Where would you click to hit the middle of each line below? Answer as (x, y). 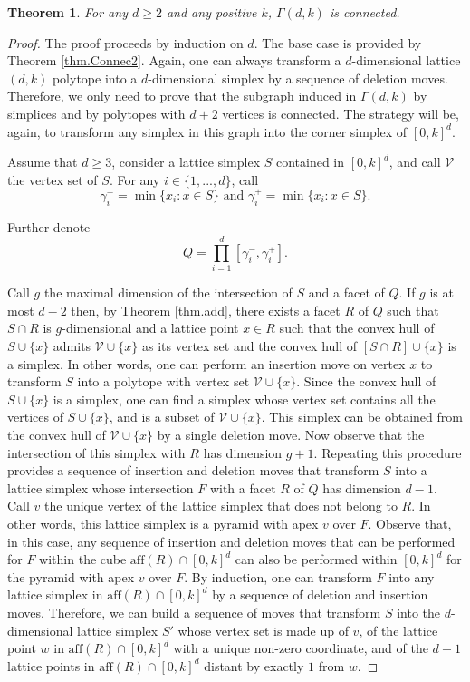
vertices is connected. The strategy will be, (341, 113)
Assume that (43, 162)
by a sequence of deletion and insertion (320, 594)
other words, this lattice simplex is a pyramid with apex (163, 524)
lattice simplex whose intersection (101, 487)
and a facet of (346, 292)
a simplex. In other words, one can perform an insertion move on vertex (206, 363)
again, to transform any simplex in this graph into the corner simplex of (207, 131)
